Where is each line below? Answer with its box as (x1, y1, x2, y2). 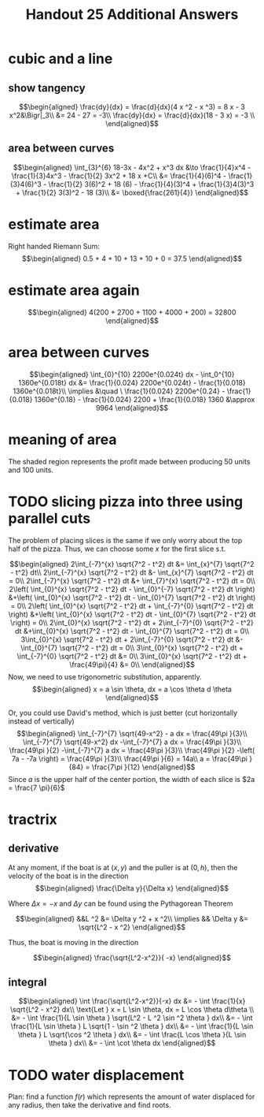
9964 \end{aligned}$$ (95, 403, 169, 412)
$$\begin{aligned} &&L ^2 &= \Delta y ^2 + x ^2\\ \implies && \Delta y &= (15, 914, 249, 923)
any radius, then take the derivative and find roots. (8, 1100, 171, 1110)
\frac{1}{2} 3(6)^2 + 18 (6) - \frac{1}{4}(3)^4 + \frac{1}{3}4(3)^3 (48, 179, 255, 188)
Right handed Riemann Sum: (8, 241, 101, 251)
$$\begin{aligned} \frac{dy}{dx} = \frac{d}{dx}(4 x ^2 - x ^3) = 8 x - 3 (19, 102, 245, 111)
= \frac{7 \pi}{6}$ (8, 783, 65, 792)
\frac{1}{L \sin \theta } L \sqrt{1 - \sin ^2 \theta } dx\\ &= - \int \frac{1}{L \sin (10, 1022, 254, 1031)
